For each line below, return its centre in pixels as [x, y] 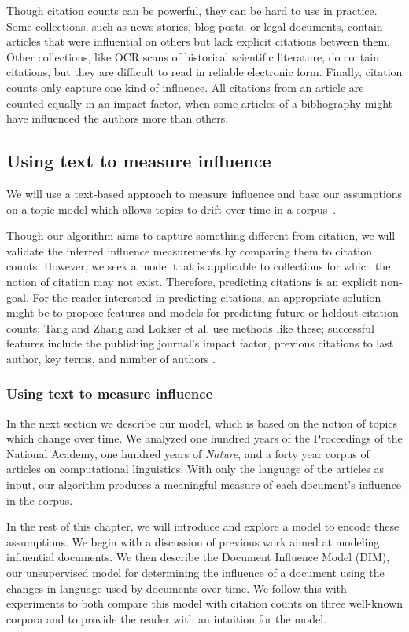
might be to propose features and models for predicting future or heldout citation [203, 312]
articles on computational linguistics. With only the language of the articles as [195, 469]
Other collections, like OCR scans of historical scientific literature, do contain [193, 56]
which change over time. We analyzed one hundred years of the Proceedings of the [204, 438]
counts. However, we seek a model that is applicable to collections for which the [199, 266]
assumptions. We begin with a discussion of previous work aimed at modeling [193, 541]
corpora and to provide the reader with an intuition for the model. [167, 618]
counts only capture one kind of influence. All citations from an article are [185, 87]
